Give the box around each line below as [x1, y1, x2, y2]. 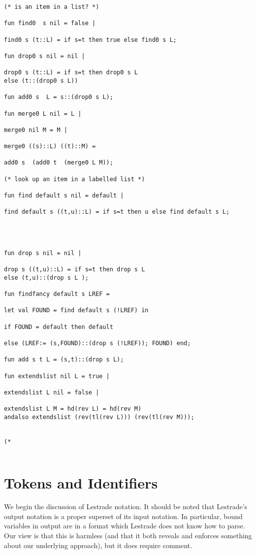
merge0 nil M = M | [4, 126, 67, 133]
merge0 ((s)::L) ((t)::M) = [4, 143, 96, 150]
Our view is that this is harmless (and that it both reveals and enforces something [4, 530, 252, 540]
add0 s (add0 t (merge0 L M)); [4, 159, 113, 166]
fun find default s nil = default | [4, 192, 124, 199]
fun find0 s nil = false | [4, 20, 96, 27]
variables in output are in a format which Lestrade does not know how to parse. [4, 521, 245, 531]
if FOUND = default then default [4, 323, 113, 330]
